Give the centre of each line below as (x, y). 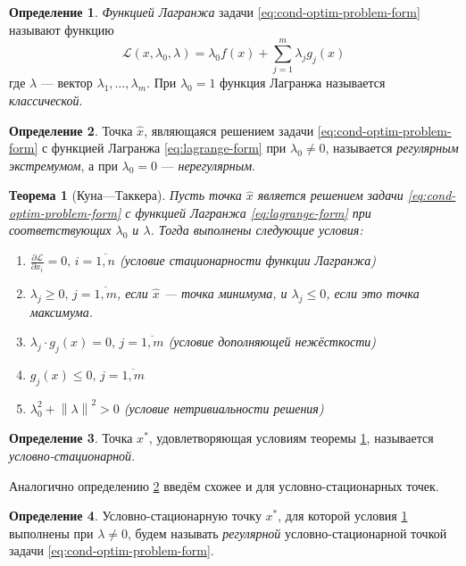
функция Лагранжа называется (303, 83)
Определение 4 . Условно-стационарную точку (135, 516)
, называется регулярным (392, 148)
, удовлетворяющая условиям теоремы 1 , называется (291, 438)
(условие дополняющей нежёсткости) (272, 341)
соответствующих (60, 230)
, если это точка (373, 293)
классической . (46, 100)
